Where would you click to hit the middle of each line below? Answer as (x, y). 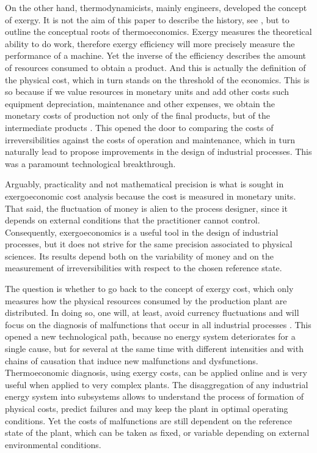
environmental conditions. (53, 444)
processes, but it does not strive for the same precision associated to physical (149, 244)
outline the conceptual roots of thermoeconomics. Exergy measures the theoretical (158, 32)
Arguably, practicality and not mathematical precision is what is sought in (144, 184)
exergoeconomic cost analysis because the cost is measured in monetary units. (151, 196)
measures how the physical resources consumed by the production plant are (146, 300)
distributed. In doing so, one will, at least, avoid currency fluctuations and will (152, 313)
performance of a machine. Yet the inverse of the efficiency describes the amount (156, 55)
